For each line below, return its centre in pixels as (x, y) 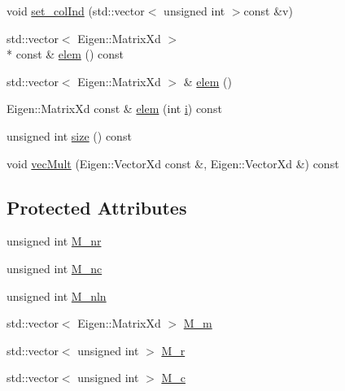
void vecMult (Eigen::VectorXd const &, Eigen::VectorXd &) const (173, 163)
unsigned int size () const (69, 135)
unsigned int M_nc (55, 268)
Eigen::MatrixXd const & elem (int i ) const (114, 109)
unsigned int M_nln (57, 295)
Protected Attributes (97, 207)
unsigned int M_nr (54, 241)
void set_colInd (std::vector (76, 11)
